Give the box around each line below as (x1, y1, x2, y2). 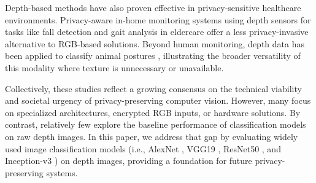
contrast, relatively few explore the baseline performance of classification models (5, 118, 306, 131)
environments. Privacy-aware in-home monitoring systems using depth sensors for (5, 13, 311, 26)
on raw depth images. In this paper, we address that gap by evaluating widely (5, 130, 298, 142)
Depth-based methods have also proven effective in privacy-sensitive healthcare (5, 1, 301, 14)
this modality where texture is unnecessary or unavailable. (5, 61, 224, 74)
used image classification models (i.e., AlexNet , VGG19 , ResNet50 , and (5, 142, 281, 155)
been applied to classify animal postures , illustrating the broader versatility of (5, 49, 301, 62)
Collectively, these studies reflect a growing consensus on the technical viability (5, 82, 302, 95)
